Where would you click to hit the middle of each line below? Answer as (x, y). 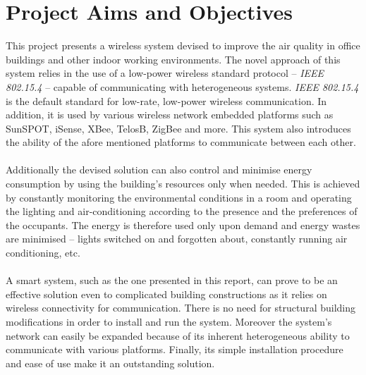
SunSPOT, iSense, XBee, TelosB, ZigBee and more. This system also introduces (178, 128)
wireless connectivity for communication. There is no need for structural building (181, 308)
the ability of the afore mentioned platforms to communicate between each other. (181, 142)
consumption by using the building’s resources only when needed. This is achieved (183, 184)
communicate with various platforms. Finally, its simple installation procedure (175, 349)
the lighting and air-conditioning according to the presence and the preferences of (182, 211)
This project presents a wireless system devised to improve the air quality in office (183, 45)
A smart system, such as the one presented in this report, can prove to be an (172, 280)
